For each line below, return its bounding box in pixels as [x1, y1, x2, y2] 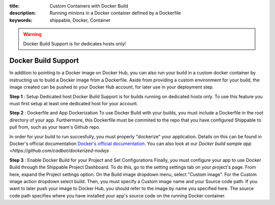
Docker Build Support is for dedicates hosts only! [23, 41, 126, 47]
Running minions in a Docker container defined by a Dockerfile [49, 10, 181, 16]
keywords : [9, 17, 33, 23]
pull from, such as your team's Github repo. [9, 124, 101, 130]
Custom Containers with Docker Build [49, 3, 128, 9]
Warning [23, 31, 42, 38]
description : [9, 10, 36, 16]
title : [9, 3, 20, 9]
